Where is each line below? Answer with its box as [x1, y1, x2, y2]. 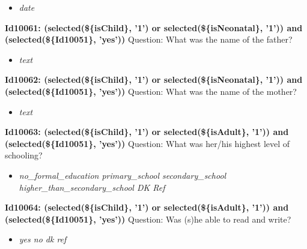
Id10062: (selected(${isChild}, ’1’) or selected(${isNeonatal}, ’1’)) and [5, 73, 303, 86]
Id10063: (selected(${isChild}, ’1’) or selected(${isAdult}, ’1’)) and [5, 125, 289, 138]
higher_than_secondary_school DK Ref [19, 181, 165, 193]
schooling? [5, 149, 43, 161]
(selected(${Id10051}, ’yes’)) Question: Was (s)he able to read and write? [5, 212, 291, 225]
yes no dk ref [19, 233, 67, 245]
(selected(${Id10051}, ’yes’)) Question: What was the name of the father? [5, 33, 293, 46]
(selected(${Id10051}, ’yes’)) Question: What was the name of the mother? [5, 85, 297, 97]
